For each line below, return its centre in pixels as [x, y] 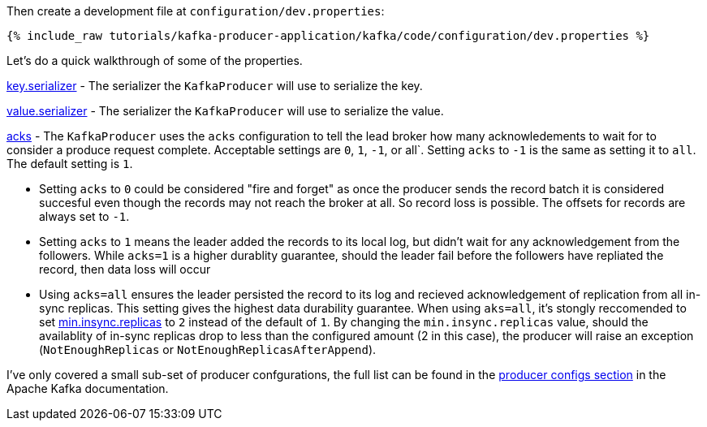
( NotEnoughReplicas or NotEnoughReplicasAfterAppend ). [208, 349]
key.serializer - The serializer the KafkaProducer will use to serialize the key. [215, 86]
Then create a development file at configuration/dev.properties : [196, 11]
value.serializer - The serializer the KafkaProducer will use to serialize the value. [225, 111]
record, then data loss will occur [125, 269]
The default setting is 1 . [70, 164]
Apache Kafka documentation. [88, 388]
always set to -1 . [84, 216]
